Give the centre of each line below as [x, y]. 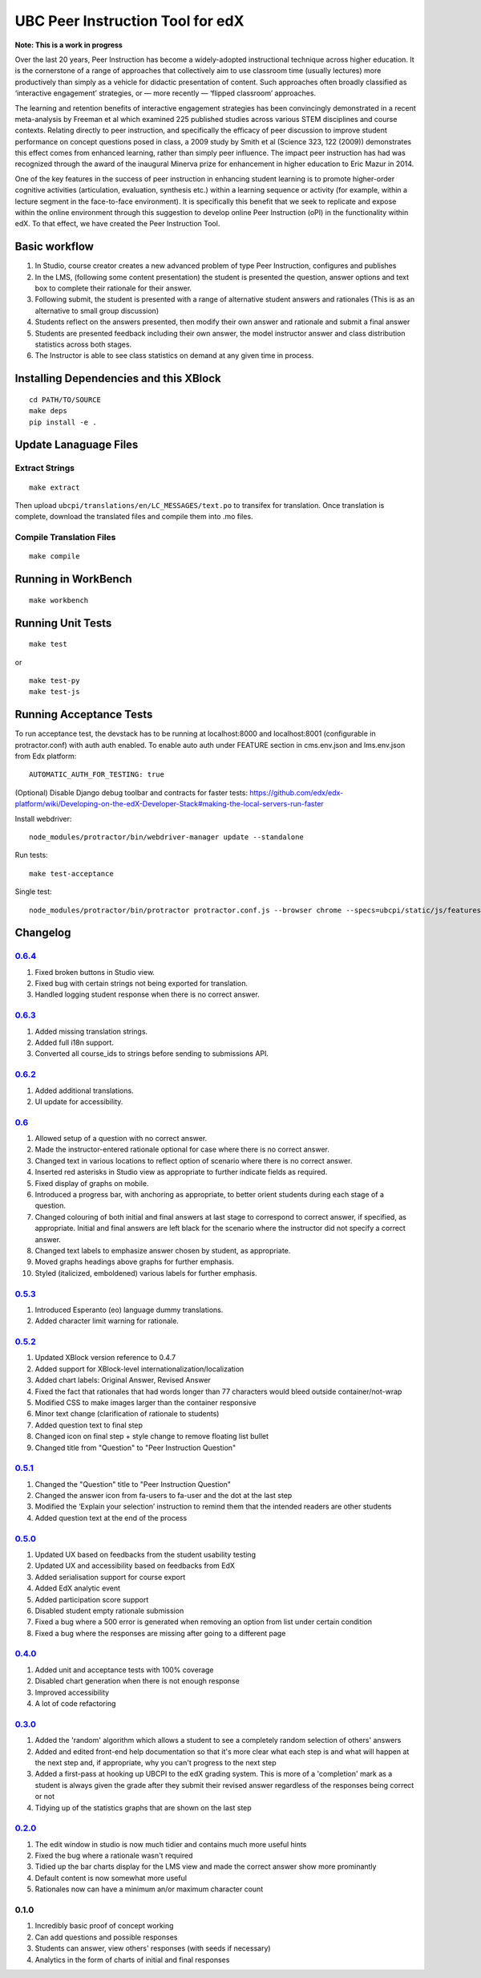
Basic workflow [54, 247]
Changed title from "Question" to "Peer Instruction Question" [135, 1448]
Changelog [43, 933]
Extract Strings [45, 468]
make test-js [55, 692]
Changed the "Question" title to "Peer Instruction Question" [133, 1484]
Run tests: [31, 855]
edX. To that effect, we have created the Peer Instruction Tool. [117, 224]
